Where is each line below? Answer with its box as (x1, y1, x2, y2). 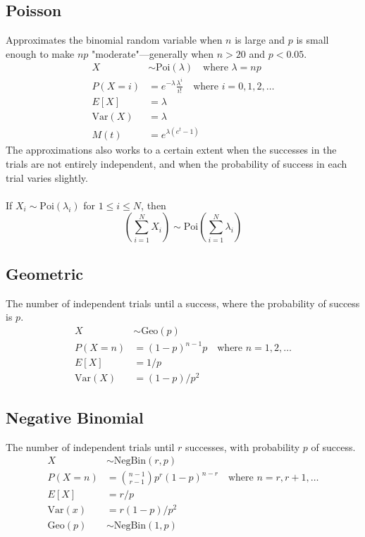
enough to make (6, 46, 75, 61)
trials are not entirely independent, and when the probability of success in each (6, 156, 347, 171)
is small (296, 32, 329, 47)
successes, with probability (185, 439, 300, 454)
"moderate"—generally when (92, 46, 214, 61)
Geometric (6, 262, 84, 284)
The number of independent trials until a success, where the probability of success (6, 295, 360, 310)
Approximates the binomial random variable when (6, 32, 223, 47)
